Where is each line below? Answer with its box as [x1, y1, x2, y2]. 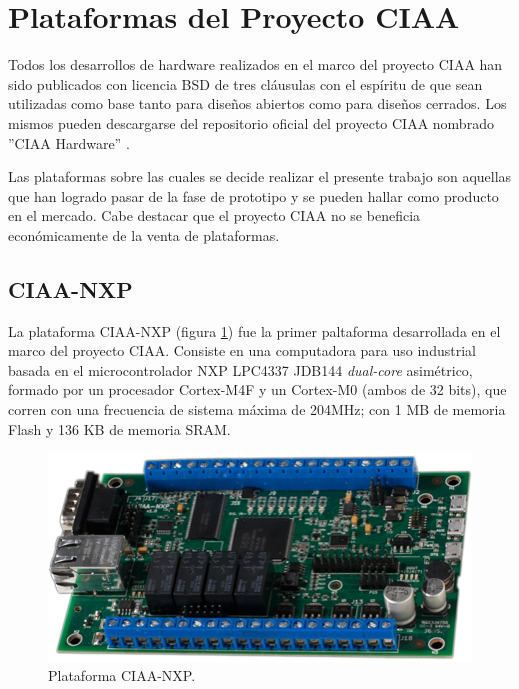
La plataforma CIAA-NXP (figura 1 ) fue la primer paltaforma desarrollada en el [8, 320, 501, 341]
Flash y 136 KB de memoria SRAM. [8, 418, 231, 439]
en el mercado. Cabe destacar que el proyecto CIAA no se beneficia [8, 205, 421, 226]
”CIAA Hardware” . [8, 132, 130, 153]
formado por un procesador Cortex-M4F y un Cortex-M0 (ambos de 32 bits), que [8, 379, 507, 400]
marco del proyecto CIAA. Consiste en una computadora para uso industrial [8, 340, 476, 361]
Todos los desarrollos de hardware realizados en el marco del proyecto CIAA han [8, 54, 503, 75]
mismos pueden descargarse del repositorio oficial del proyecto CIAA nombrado [8, 112, 494, 133]
